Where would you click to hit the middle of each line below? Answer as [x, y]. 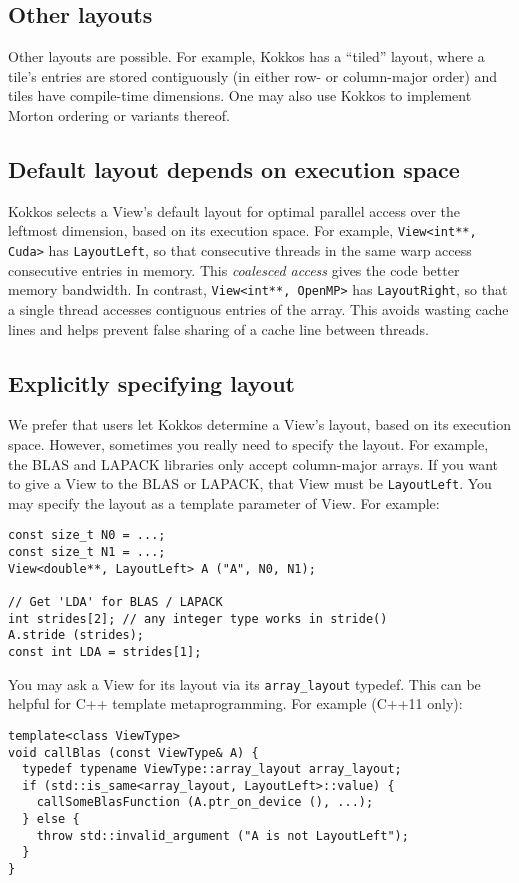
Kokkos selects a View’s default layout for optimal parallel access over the [234, 210]
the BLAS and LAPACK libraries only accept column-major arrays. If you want [253, 463]
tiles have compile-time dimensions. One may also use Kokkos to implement [240, 95]
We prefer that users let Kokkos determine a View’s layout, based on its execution [260, 424]
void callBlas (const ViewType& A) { [133, 752]
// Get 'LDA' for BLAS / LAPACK [115, 601]
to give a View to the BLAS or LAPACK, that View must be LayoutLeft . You [250, 483]
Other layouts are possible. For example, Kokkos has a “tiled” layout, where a [246, 56]
